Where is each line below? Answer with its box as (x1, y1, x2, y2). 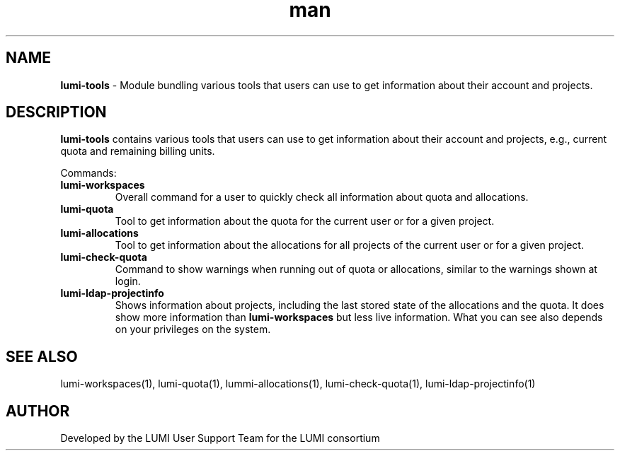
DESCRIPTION (6, 103, 107, 122)
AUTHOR (6, 402, 70, 420)
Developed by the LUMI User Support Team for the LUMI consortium (60, 432, 380, 445)
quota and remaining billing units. (60, 145, 215, 158)
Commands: (60, 167, 117, 180)
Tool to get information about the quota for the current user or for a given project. (115, 215, 495, 228)
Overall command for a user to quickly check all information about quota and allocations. (115, 191, 529, 204)
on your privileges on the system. (115, 323, 271, 336)
